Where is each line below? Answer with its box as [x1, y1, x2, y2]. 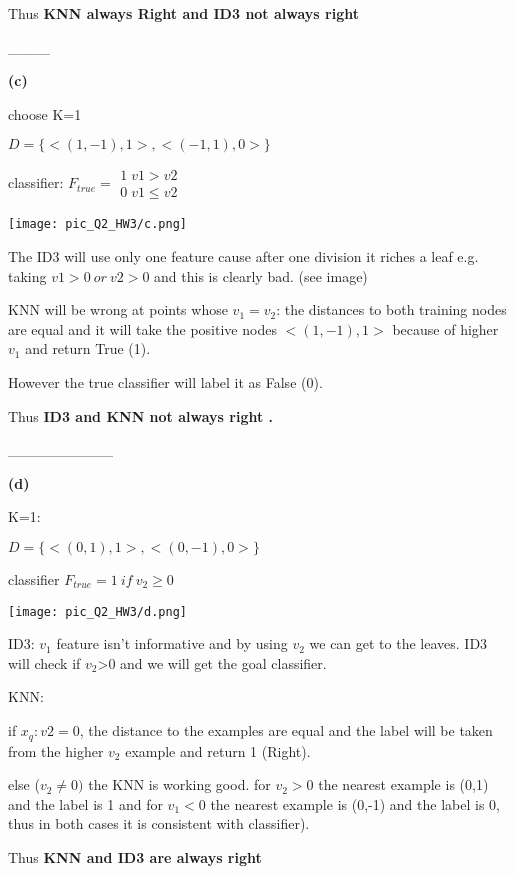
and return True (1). [25, 338, 151, 359]
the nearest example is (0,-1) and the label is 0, [210, 793, 500, 814]
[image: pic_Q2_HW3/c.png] [8, 217, 187, 232]
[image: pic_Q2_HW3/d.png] [8, 604, 187, 619]
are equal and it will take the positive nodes [8, 318, 277, 339]
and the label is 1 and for [8, 793, 163, 814]
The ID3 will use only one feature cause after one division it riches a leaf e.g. [8, 246, 479, 267]
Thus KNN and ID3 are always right [8, 846, 262, 867]
